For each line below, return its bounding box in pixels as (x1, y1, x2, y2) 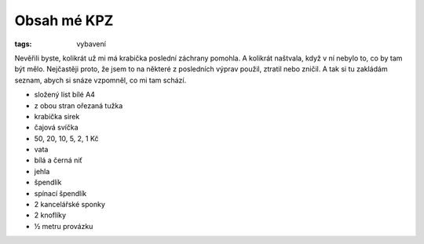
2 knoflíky (34, 210, 67, 220)
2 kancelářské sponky (34, 200, 106, 209)
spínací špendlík (34, 188, 87, 198)
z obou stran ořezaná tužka (34, 100, 123, 110)
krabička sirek (34, 111, 80, 121)
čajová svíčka (34, 122, 79, 133)
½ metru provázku (34, 221, 93, 231)
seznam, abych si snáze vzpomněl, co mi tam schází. (14, 75, 187, 85)
